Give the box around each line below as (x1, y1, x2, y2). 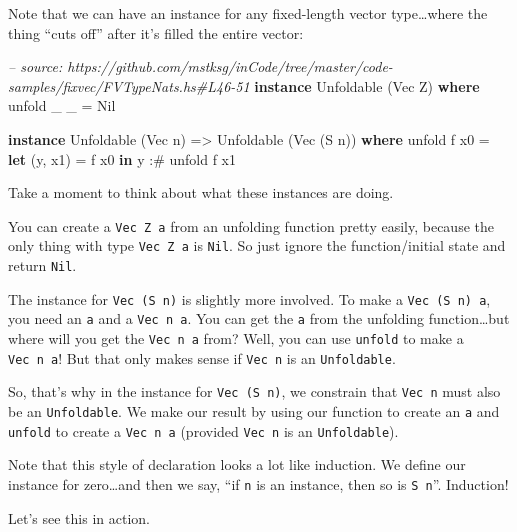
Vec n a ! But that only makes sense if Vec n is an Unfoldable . (8, 347, 396, 368)
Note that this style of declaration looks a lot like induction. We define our (8, 454, 466, 475)
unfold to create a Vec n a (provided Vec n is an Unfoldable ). (8, 420, 399, 441)
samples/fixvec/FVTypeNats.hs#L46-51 (8, 75, 250, 96)
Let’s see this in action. (8, 507, 150, 528)
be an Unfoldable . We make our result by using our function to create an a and (8, 401, 500, 421)
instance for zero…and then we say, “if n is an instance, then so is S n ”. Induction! (8, 473, 509, 494)
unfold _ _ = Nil (8, 95, 116, 116)
